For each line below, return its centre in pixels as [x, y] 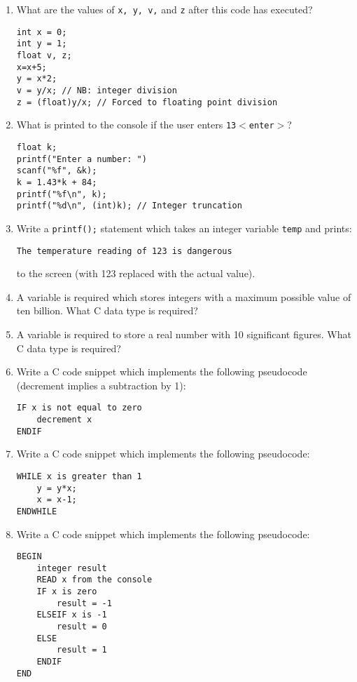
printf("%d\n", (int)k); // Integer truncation [129, 206]
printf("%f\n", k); [62, 194]
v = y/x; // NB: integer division [97, 90]
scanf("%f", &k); [57, 171]
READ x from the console [94, 580]
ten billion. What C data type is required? [107, 310]
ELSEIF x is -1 [72, 615]
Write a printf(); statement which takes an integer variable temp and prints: [184, 228]
